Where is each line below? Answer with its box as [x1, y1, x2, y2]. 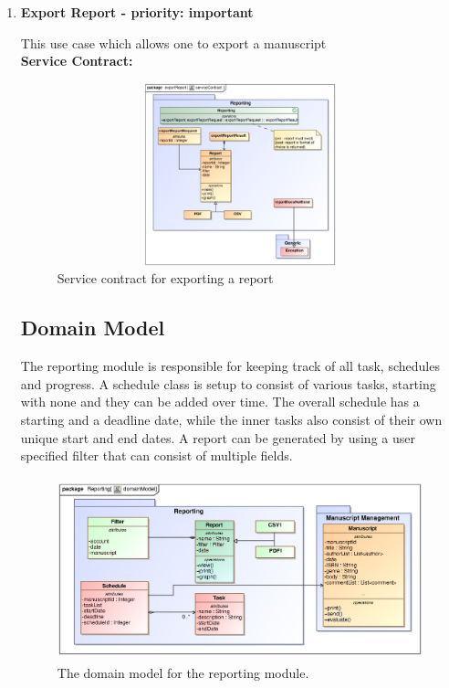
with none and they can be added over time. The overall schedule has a [20, 392, 420, 411]
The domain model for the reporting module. [57, 663, 309, 683]
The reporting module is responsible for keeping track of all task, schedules [20, 356, 440, 376]
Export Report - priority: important [20, 3, 254, 21]
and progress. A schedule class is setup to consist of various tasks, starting [20, 374, 436, 393]
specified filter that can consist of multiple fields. [20, 446, 293, 465]
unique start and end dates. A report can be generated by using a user [20, 428, 415, 447]
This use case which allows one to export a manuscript [20, 33, 327, 52]
